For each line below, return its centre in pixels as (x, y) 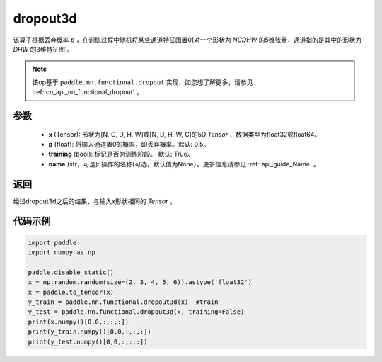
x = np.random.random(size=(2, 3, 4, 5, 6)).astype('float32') (140, 282)
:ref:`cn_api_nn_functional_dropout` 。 (87, 92)
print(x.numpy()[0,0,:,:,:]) (79, 322)
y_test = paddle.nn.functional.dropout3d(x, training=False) (136, 312)
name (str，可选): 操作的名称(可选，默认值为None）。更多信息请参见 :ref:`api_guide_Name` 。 (184, 164)
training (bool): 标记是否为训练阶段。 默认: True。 (121, 154)
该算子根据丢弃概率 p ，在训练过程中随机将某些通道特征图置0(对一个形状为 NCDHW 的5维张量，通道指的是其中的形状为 (187, 40)
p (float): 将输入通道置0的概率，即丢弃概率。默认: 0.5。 (129, 144)
